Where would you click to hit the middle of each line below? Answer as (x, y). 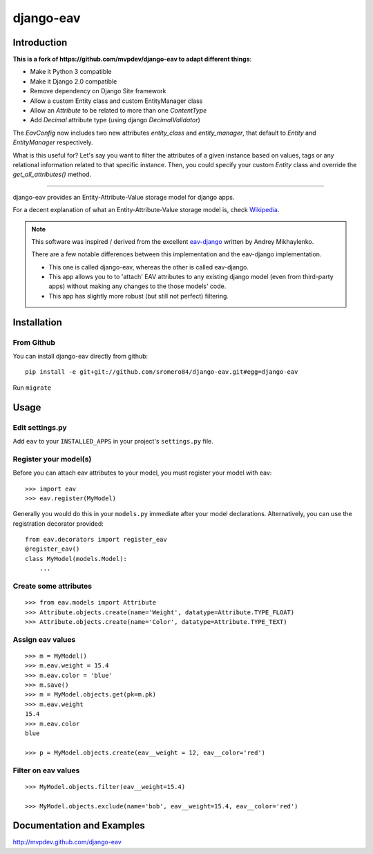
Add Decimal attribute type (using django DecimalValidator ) (115, 120)
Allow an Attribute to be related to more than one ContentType (118, 111)
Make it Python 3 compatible (71, 72)
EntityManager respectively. (53, 142)
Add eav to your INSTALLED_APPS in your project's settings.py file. (113, 441)
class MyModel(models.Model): (76, 559)
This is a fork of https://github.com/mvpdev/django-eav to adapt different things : (132, 59)
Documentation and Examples (79, 826)
